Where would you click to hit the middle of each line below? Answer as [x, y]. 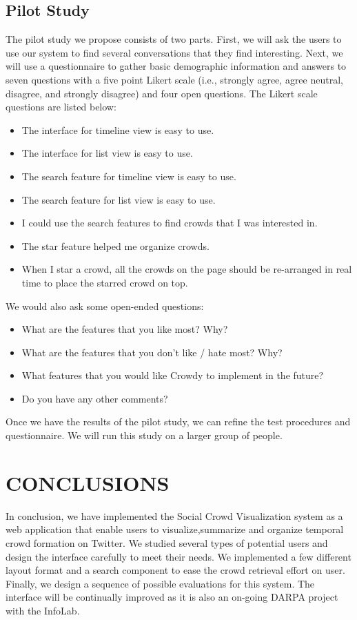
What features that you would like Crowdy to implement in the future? [173, 375]
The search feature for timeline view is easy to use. [129, 176]
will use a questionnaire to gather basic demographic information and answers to [176, 66]
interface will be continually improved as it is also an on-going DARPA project [172, 597]
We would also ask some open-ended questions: [105, 306]
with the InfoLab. [43, 610]
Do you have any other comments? [95, 398]
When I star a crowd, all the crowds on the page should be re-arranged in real [187, 269]
